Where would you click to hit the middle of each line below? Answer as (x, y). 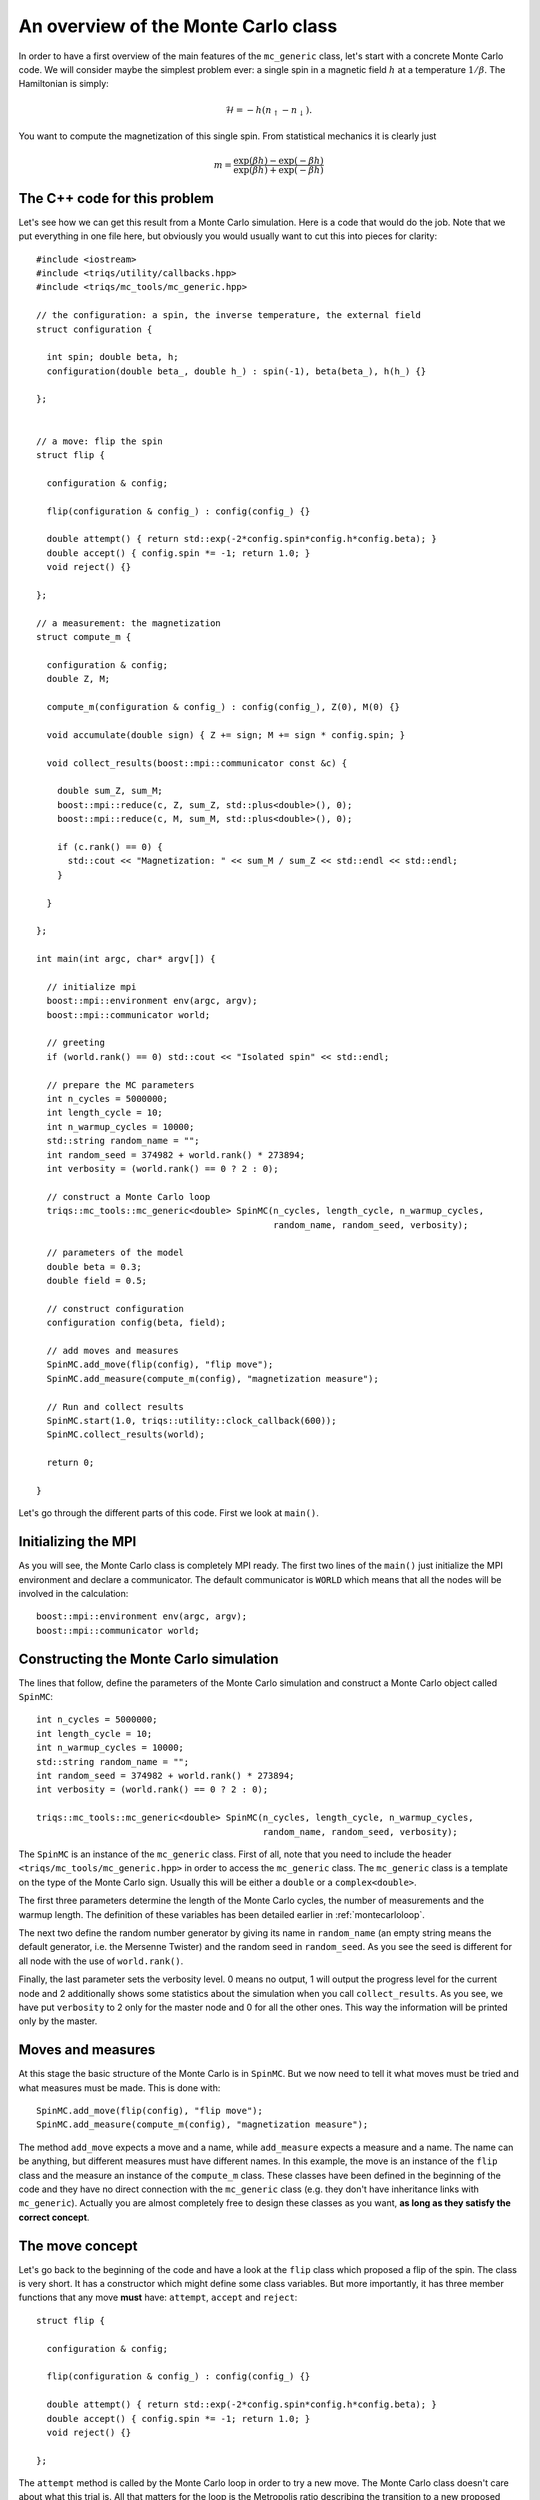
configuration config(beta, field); (136, 1323)
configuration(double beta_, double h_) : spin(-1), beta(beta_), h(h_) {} (236, 371)
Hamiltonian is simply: (63, 84)
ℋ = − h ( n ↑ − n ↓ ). (269, 111)
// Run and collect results (115, 1406)
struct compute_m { (84, 637)
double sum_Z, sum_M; (110, 791)
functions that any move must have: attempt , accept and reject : (158, 2297)
